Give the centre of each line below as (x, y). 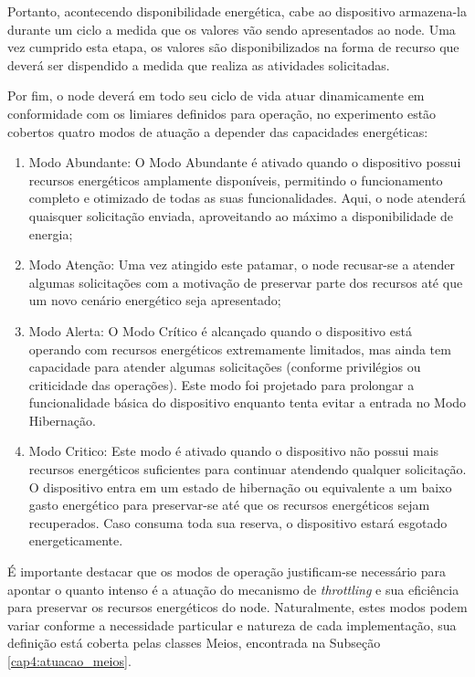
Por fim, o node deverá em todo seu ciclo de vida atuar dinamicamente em (216, 95)
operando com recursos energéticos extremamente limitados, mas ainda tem (240, 349)
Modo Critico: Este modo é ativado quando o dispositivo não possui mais (234, 451)
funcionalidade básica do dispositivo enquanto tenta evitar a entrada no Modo (248, 402)
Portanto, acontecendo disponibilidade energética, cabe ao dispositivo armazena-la (237, 11)
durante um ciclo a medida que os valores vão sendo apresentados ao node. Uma (232, 29)
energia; (51, 233)
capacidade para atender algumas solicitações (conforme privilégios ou (225, 367)
